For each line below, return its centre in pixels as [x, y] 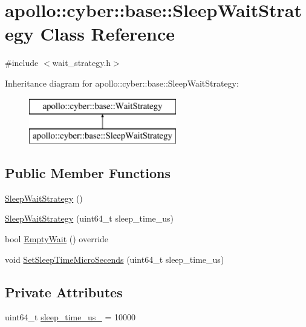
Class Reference [108, 34]
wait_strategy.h [82, 63]
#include [22, 63]
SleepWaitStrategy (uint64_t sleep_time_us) [90, 218]
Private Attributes [64, 292]
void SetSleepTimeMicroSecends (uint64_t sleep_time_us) [115, 259]
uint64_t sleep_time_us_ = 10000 [70, 317]
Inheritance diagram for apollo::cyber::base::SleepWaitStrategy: [122, 83]
